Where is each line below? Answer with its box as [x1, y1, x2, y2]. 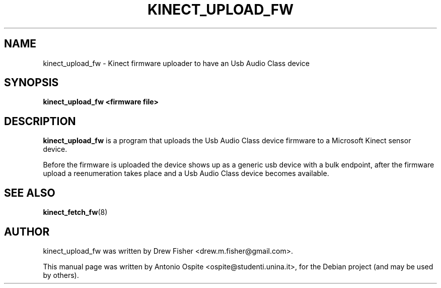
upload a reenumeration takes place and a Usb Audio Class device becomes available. [43, 169, 329, 178]
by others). [43, 270, 79, 279]
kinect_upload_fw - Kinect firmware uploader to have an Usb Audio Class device [43, 59, 310, 68]
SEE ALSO [4, 186, 55, 199]
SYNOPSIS [4, 76, 59, 89]
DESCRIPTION [4, 114, 76, 128]
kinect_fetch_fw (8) [43, 208, 108, 217]
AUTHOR [4, 225, 50, 238]
